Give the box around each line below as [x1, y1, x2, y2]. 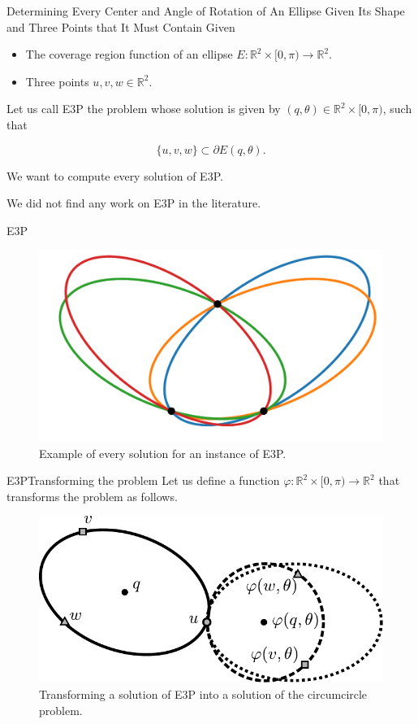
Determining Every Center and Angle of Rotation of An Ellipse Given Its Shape [6, 2, 405, 19]
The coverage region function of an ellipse [25, 46, 233, 63]
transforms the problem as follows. [6, 487, 178, 504]
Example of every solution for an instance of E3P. [39, 444, 287, 461]
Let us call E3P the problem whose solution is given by [6, 100, 281, 117]
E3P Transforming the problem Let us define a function [6, 472, 280, 489]
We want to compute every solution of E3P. [6, 167, 223, 184]
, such [382, 100, 412, 117]
